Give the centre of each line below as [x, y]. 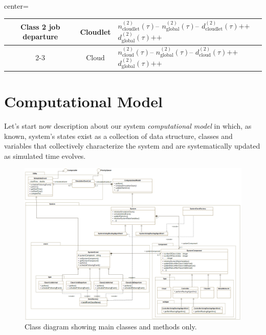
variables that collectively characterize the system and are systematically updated [132, 146]
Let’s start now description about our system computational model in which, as [128, 125]
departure [40, 37]
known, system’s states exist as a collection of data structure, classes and [118, 136]
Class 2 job [40, 26]
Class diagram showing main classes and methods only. [111, 327]
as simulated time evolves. [45, 155]
